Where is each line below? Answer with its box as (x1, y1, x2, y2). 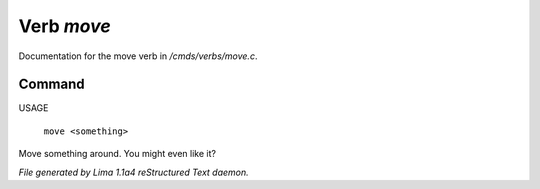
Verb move (18, 15, 112, 37)
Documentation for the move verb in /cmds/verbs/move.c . (18, 50, 258, 62)
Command (18, 76, 85, 93)
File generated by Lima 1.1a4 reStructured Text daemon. (18, 166, 249, 178)
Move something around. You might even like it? (18, 148, 217, 160)
